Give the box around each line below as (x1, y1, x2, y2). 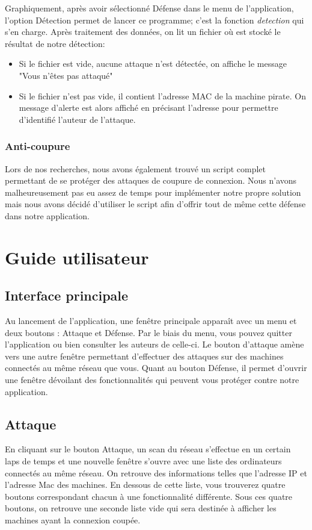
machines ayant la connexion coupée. (5, 514, 141, 526)
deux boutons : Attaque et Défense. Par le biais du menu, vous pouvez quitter (5, 326, 292, 338)
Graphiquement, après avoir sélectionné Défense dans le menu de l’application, (5, 2, 294, 14)
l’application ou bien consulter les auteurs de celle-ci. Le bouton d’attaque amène (5, 338, 304, 351)
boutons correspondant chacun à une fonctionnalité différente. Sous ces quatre (5, 490, 293, 502)
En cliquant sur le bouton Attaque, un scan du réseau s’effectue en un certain (5, 443, 291, 455)
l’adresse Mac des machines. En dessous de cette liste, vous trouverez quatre (5, 478, 286, 491)
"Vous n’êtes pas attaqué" (19, 69, 113, 81)
